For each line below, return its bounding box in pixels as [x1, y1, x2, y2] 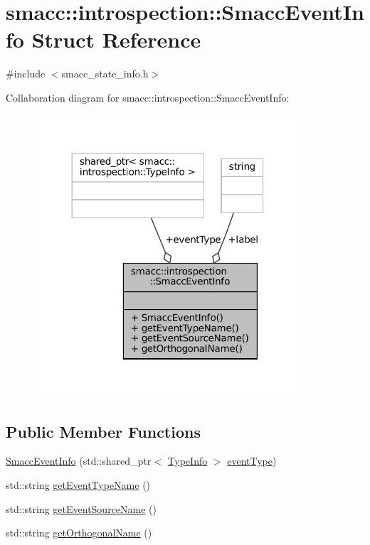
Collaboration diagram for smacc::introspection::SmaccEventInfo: [6, 90, 290, 104]
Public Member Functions [6, 420, 201, 442]
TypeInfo [167, 453, 208, 468]
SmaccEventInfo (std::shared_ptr [6, 453, 152, 468]
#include [6, 66, 46, 81]
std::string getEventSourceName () [6, 501, 157, 516]
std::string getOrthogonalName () [6, 525, 152, 540]
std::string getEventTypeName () [6, 477, 151, 492]
